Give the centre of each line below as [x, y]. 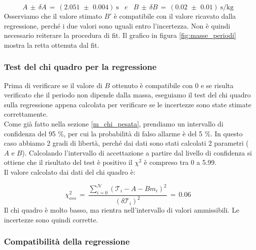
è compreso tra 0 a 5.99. [180, 162]
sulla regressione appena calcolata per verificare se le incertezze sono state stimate [128, 104]
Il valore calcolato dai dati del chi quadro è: [70, 172]
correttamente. [26, 114]
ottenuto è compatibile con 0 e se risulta [173, 85]
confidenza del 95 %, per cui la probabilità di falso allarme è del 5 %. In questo [123, 133]
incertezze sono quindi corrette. [51, 219]
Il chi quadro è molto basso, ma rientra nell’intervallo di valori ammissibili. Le [122, 210]
